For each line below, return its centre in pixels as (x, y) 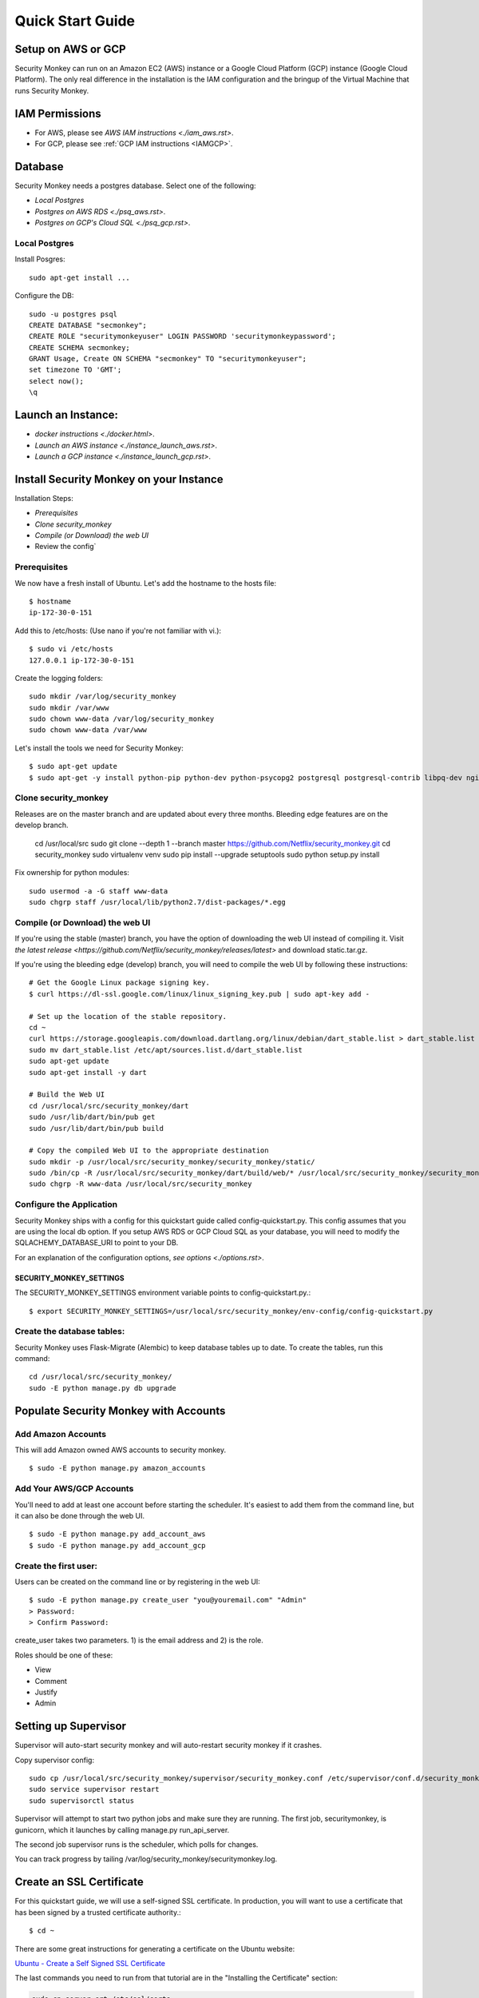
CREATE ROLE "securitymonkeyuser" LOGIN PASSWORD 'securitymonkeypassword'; (183, 336)
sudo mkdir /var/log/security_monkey (103, 697)
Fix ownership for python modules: (72, 873)
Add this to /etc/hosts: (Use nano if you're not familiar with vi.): (118, 631)
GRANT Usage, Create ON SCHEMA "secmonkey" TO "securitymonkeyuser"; (168, 359)
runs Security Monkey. (52, 90)
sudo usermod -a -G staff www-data (99, 891)
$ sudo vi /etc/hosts (71, 649)
